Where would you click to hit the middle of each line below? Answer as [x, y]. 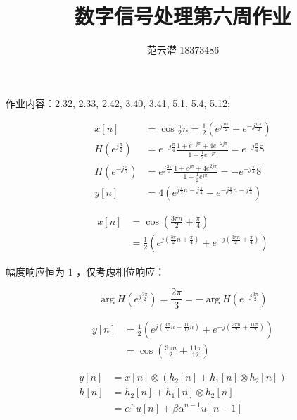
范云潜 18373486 [183, 50]
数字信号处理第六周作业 [183, 16]
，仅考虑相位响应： [121, 271]
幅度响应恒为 [35, 271]
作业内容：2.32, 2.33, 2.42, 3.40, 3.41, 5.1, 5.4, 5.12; [118, 103]
